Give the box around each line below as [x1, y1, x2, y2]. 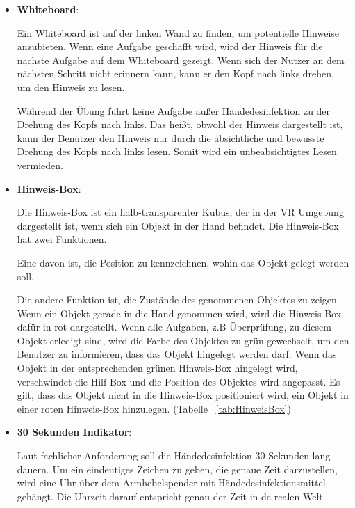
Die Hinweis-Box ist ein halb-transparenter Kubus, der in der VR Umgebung [17, 205, 344, 219]
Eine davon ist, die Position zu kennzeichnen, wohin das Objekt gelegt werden [17, 255, 349, 269]
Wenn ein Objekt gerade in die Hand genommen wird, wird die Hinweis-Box [17, 305, 342, 320]
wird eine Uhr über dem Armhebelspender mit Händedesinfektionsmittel [17, 475, 326, 490]
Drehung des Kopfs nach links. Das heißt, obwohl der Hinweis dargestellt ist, [17, 117, 343, 132]
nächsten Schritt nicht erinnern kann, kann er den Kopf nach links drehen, [17, 66, 334, 81]
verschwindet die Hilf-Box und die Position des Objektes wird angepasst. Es [17, 374, 340, 388]
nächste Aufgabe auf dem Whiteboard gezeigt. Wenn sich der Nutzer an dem [17, 52, 345, 67]
